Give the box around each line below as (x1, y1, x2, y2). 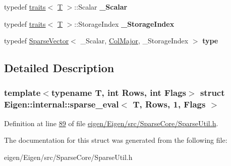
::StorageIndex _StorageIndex (74, 18, 175, 29)
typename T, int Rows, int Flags (51, 86, 187, 99)
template (4, 86, 41, 99)
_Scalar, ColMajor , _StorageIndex (80, 35, 189, 46)
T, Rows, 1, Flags (133, 98, 206, 110)
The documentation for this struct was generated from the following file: (4, 135, 227, 145)
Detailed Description (4, 60, 114, 76)
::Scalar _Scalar (74, 2, 128, 12)
